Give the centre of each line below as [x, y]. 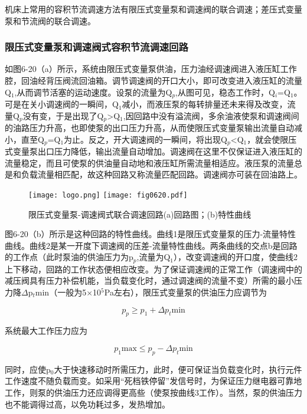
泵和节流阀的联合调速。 [50, 20]
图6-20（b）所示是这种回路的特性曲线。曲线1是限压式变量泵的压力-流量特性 [151, 234]
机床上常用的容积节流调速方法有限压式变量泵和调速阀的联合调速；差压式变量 [153, 9]
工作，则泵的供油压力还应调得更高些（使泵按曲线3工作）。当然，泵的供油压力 [153, 392]
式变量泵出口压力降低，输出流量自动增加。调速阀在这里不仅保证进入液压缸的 [153, 151]
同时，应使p [28, 369]
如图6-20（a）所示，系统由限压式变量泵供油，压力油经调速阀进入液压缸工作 [151, 69]
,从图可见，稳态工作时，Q [225, 92]
